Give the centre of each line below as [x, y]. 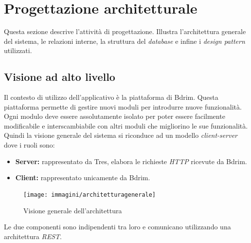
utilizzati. [18, 50]
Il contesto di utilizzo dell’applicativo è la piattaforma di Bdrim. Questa [111, 97]
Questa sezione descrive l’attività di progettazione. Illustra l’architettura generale [125, 31]
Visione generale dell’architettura [73, 210]
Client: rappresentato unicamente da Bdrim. [83, 178]
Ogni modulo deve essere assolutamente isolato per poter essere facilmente [115, 116]
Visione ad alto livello [60, 77]
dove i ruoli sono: [29, 145]
